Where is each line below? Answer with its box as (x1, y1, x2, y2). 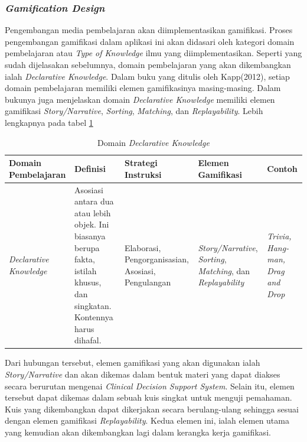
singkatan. (74, 299, 112, 311)
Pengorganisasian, (124, 253, 189, 265)
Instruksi (124, 168, 162, 180)
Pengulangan (124, 276, 171, 288)
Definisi (74, 162, 106, 174)
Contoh (267, 162, 298, 174)
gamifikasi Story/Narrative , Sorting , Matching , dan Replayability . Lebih (5, 105, 263, 117)
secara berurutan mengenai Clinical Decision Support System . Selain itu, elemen (5, 379, 295, 392)
